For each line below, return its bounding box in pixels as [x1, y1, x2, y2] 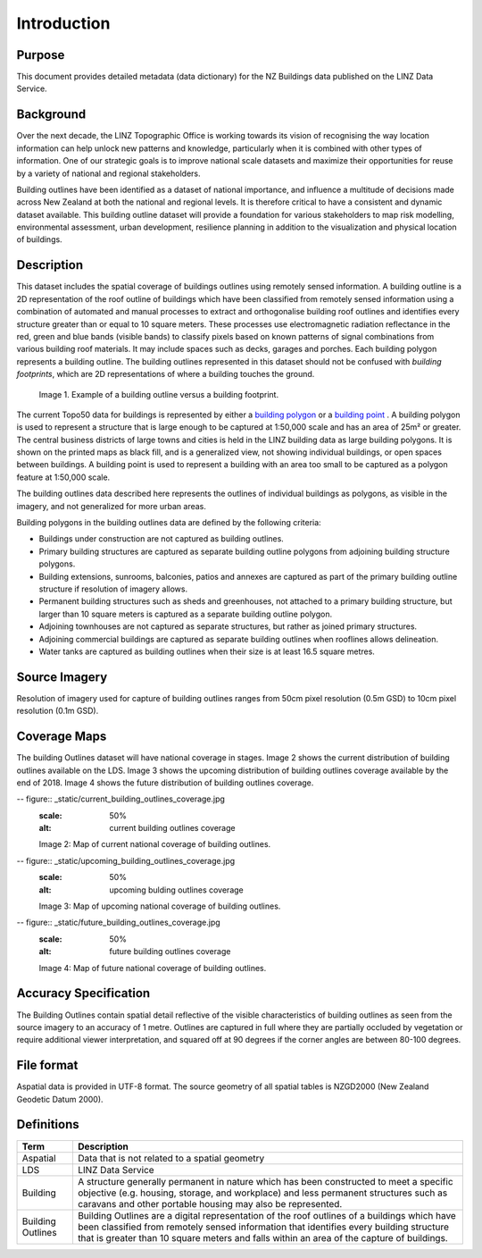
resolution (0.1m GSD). [16, 706, 99, 717]
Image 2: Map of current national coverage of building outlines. [38, 839, 271, 850]
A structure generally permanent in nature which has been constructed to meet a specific [77, 1175, 454, 1187]
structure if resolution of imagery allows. [38, 583, 187, 594]
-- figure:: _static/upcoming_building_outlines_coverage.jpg [16, 855, 236, 866]
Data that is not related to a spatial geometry [77, 1152, 265, 1164]
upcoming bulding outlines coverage [109, 885, 245, 895]
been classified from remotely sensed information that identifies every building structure [77, 1220, 450, 1233]
